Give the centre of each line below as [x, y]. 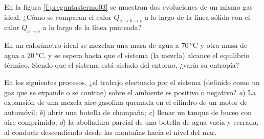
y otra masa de [224, 45]
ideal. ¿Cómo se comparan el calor [58, 17]
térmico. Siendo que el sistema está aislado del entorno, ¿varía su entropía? [122, 65]
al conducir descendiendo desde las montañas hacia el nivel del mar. [111, 132]
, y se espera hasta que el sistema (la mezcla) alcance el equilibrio [147, 55]
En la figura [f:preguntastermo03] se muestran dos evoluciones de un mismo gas [128, 7]
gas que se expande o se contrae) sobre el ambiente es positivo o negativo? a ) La [130, 92]
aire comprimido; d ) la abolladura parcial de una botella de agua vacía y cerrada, [131, 122]
